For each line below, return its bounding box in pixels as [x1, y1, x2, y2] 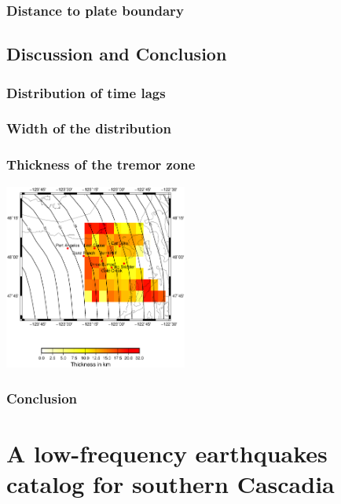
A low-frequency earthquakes [6, 436, 328, 469]
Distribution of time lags [6, 82, 166, 102]
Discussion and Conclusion [6, 42, 227, 66]
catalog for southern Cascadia [6, 468, 335, 500]
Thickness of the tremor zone [6, 155, 196, 174]
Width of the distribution [6, 119, 171, 138]
